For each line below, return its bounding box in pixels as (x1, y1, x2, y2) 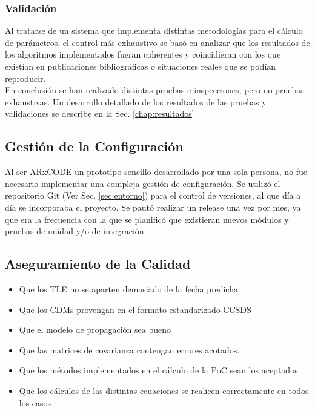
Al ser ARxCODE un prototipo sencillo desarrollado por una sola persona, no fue (5, 165, 308, 178)
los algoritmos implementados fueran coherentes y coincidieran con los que (5, 48, 281, 61)
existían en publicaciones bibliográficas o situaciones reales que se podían (5, 60, 276, 72)
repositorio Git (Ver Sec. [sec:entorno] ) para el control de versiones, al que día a (5, 189, 301, 202)
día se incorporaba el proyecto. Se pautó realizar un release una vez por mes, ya (5, 200, 301, 213)
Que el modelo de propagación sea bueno (19, 323, 171, 336)
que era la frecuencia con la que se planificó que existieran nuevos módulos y (5, 212, 289, 225)
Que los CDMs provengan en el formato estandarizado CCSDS (19, 303, 251, 315)
